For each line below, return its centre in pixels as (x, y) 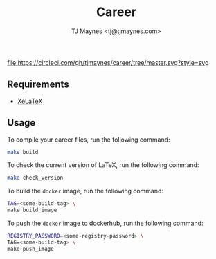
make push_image (30, 249)
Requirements (38, 85)
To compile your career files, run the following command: (89, 140)
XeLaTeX (30, 101)
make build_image (32, 210)
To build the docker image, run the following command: (85, 191)
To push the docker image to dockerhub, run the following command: (105, 223)
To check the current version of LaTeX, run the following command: (103, 165)
